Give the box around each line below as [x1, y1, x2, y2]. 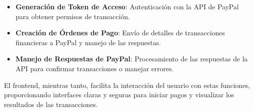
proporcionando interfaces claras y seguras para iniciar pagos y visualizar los [4, 89, 234, 100]
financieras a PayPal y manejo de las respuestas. [15, 37, 161, 47]
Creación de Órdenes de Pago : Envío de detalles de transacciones [15, 28, 225, 38]
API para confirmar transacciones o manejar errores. [15, 63, 174, 73]
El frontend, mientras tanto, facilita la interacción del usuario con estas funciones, [4, 80, 251, 90]
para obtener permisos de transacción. [15, 11, 130, 21]
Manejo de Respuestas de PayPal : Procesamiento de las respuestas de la [15, 54, 248, 64]
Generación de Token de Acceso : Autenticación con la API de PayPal [15, 1, 239, 11]
